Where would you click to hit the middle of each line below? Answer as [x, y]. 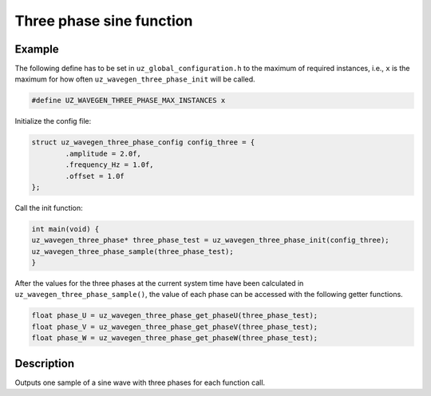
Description [45, 363]
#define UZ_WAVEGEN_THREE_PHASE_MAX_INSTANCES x [129, 101]
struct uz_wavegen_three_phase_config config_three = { [143, 143]
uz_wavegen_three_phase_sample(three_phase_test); [133, 251]
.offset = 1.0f [95, 176]
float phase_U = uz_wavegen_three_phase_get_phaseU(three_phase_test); [175, 316]
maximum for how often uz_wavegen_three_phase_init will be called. [135, 79]
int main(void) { [65, 229]
